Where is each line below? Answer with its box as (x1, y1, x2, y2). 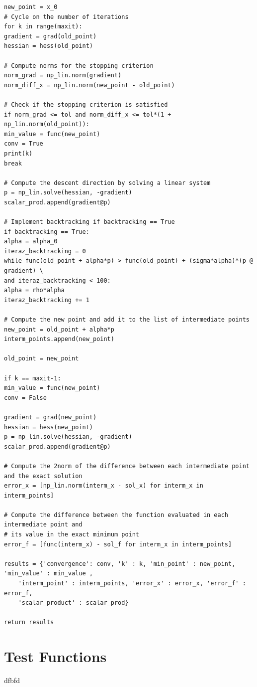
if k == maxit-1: (4, 374, 61, 382)
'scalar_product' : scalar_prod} (18, 599, 129, 607)
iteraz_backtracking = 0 (4, 247, 86, 255)
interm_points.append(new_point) (4, 336, 114, 343)
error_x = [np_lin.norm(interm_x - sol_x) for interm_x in (4, 482, 203, 490)
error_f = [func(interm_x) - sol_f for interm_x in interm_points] (4, 540, 232, 548)
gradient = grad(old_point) (4, 32, 97, 40)
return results (4, 619, 54, 626)
